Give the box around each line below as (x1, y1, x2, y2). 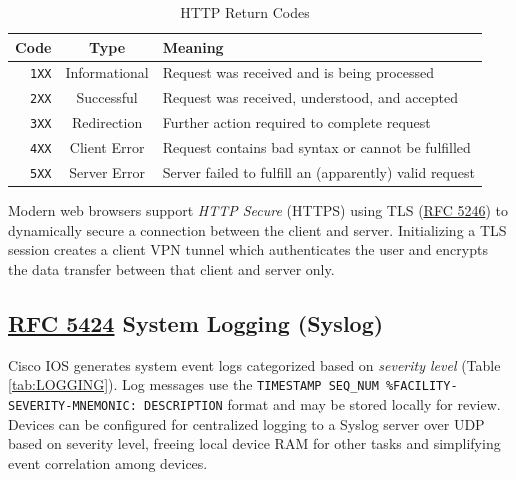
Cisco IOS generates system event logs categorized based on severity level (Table (8, 354, 501, 375)
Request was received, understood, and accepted (162, 87, 459, 108)
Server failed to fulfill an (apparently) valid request (162, 162, 475, 183)
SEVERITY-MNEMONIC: (8, 399, 137, 414)
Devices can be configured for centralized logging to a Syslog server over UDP (8, 413, 485, 434)
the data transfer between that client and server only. (8, 259, 335, 279)
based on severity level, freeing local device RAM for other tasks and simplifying (8, 433, 501, 454)
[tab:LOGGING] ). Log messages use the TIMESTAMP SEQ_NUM (8, 374, 379, 395)
